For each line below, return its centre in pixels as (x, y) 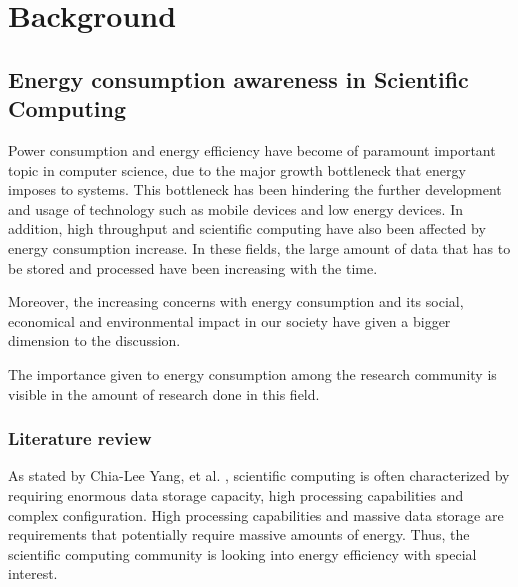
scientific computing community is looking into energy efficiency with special (242, 553)
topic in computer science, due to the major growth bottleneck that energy (237, 169)
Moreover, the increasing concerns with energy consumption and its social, (236, 301)
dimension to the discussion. (94, 340)
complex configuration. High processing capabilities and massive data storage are (256, 514)
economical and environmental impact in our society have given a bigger (229, 320)
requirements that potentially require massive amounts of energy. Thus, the (239, 534)
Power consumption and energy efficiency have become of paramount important (252, 149)
